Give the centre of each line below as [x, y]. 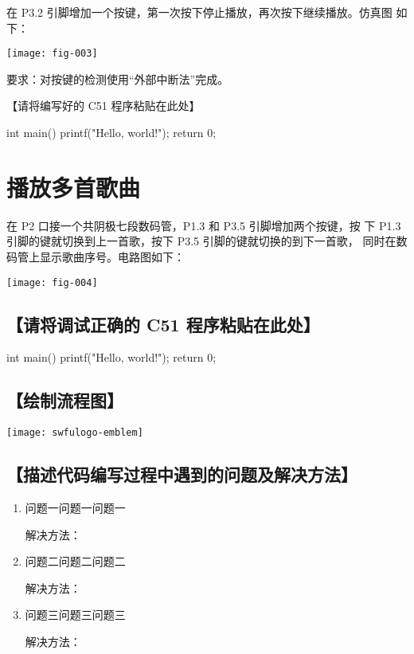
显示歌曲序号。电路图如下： [112, 256]
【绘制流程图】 [65, 400]
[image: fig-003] [52, 54]
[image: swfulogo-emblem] [75, 433]
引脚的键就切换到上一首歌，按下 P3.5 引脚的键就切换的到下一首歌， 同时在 [201, 241]
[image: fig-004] [52, 282]
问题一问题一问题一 [75, 508]
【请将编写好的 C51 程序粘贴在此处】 [103, 106]
